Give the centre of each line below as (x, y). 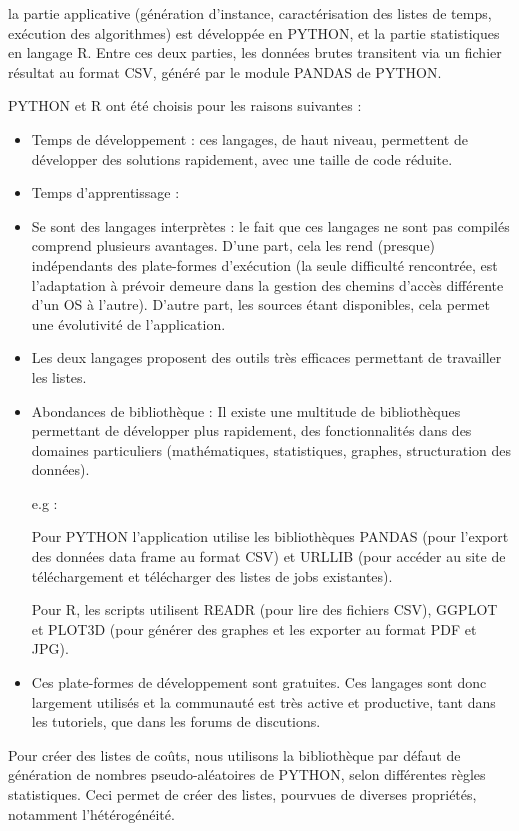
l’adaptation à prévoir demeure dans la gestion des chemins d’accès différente (267, 284)
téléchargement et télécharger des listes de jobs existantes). (212, 575)
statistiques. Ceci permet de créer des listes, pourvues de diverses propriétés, (242, 794)
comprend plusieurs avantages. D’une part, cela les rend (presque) (233, 245)
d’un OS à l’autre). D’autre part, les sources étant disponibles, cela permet (260, 304)
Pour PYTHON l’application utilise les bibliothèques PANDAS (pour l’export (270, 536)
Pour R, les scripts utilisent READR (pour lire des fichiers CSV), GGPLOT (264, 609)
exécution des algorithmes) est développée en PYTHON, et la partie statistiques (254, 32)
